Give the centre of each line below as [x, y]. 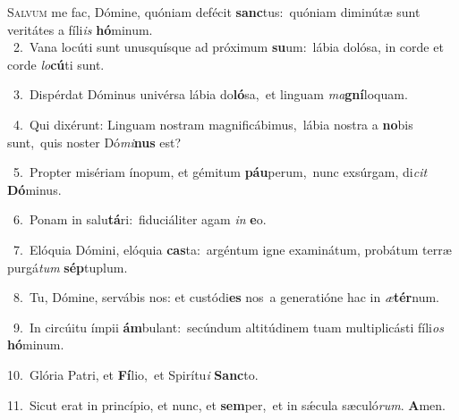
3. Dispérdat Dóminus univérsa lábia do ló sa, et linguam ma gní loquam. [210, 94]
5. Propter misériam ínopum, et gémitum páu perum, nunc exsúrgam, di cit [220, 172]
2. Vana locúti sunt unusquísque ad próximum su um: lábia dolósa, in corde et [228, 47]
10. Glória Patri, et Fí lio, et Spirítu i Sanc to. [133, 374]
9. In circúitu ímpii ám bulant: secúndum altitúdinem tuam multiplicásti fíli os [228, 327]
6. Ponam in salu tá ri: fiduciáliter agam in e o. [140, 219]
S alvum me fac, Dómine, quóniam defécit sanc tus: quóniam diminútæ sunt [214, 12]
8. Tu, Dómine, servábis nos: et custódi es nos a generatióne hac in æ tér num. [226, 297]
